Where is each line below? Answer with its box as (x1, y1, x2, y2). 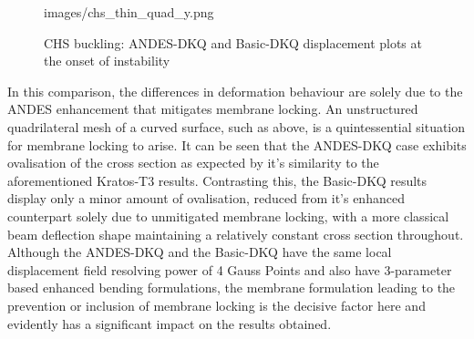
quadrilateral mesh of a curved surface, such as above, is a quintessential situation (7, 117, 466, 136)
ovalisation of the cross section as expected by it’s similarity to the (7, 153, 379, 172)
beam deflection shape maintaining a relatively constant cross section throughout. (7, 224, 464, 243)
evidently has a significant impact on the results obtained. (7, 313, 332, 333)
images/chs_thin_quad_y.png (44, 3, 214, 21)
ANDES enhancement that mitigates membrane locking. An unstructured (7, 99, 418, 118)
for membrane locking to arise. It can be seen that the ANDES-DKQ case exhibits (7, 135, 467, 154)
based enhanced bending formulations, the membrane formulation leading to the (7, 278, 456, 297)
